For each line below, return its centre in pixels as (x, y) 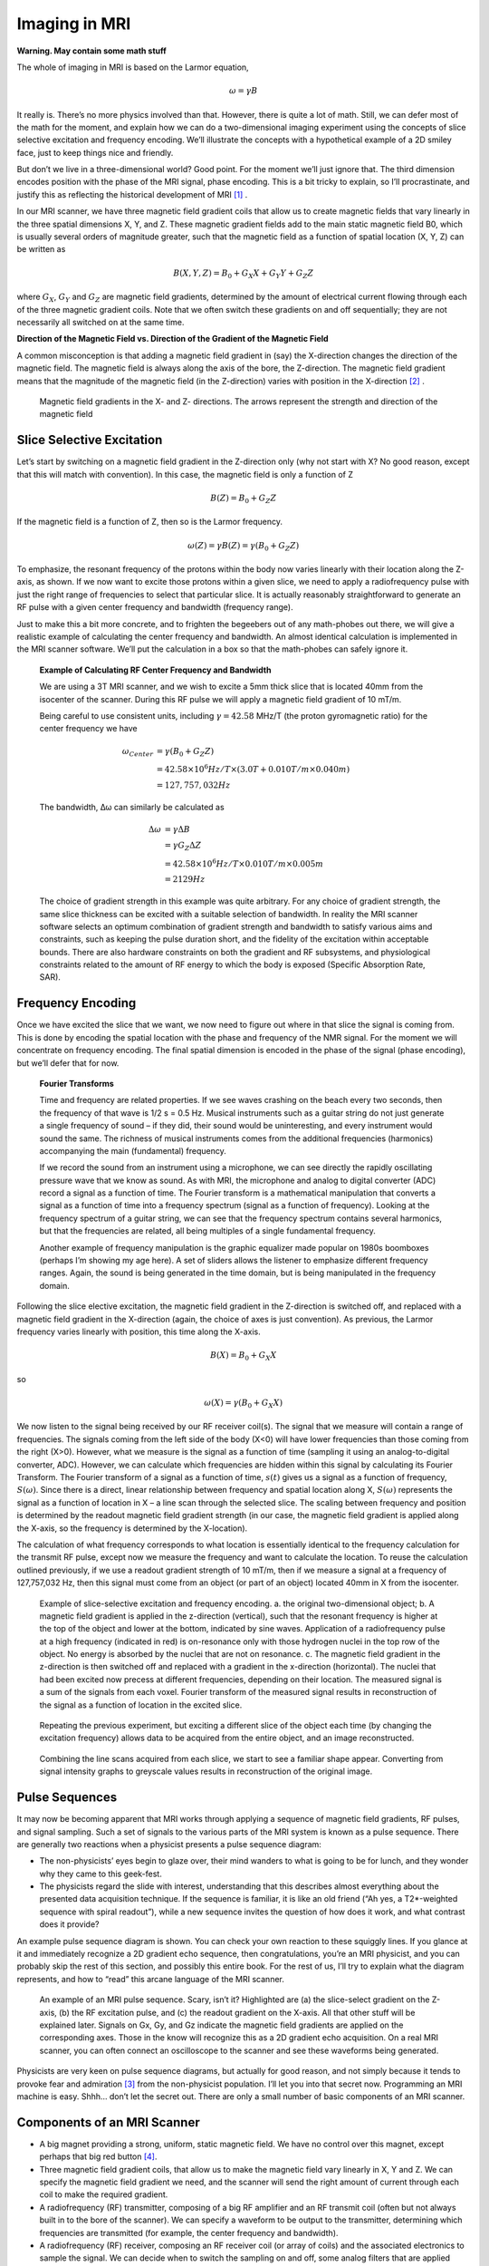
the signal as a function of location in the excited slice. (141, 1705)
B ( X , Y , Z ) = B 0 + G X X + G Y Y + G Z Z (244, 274)
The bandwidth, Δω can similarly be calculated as (132, 807)
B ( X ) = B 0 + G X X (243, 1356)
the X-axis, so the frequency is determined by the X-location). (132, 1528)
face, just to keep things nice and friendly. (95, 152)
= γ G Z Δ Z (183, 846)
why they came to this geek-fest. (101, 1874)
